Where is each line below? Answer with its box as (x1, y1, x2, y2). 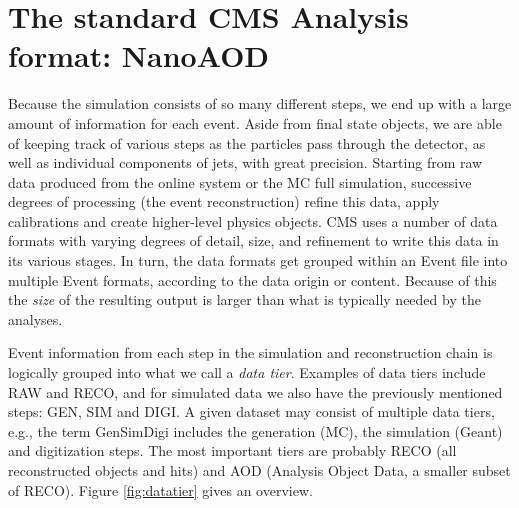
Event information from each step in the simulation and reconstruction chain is (8, 342, 493, 363)
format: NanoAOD (8, 35, 270, 76)
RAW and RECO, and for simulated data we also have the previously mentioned (8, 381, 503, 402)
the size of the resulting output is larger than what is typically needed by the (8, 289, 481, 310)
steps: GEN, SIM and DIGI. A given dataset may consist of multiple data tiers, (8, 401, 495, 422)
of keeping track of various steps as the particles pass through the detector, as (8, 132, 486, 153)
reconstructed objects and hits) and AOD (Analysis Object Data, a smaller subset (8, 460, 511, 480)
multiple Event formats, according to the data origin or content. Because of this (8, 269, 497, 290)
